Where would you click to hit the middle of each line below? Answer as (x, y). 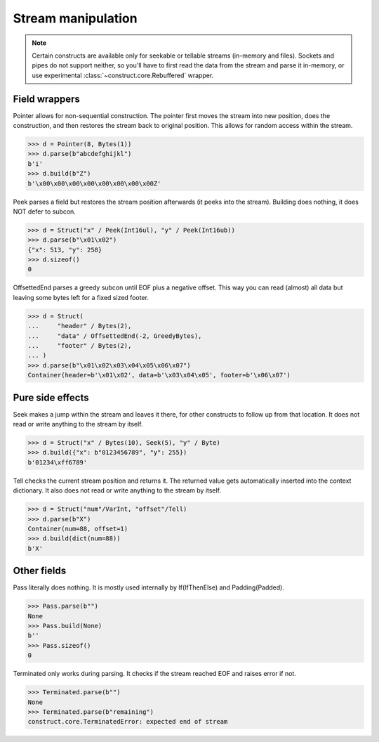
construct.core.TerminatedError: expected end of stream (128, 722)
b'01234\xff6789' (58, 462)
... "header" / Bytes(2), (80, 326)
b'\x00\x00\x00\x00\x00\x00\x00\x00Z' (94, 183)
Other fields (40, 571)
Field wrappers (47, 99)
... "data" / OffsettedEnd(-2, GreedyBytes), (115, 336)
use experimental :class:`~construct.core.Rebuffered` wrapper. (123, 75)
